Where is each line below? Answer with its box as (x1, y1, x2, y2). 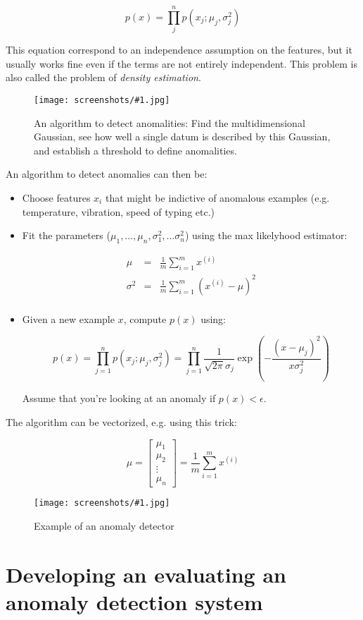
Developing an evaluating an (6, 559, 286, 588)
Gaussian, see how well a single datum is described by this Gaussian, (34, 129, 331, 144)
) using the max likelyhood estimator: (184, 228, 348, 243)
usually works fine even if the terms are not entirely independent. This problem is (6, 56, 357, 71)
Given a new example (22, 311, 115, 326)
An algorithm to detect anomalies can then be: (6, 166, 208, 181)
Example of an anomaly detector (34, 518, 174, 533)
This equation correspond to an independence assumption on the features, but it (6, 42, 352, 57)
